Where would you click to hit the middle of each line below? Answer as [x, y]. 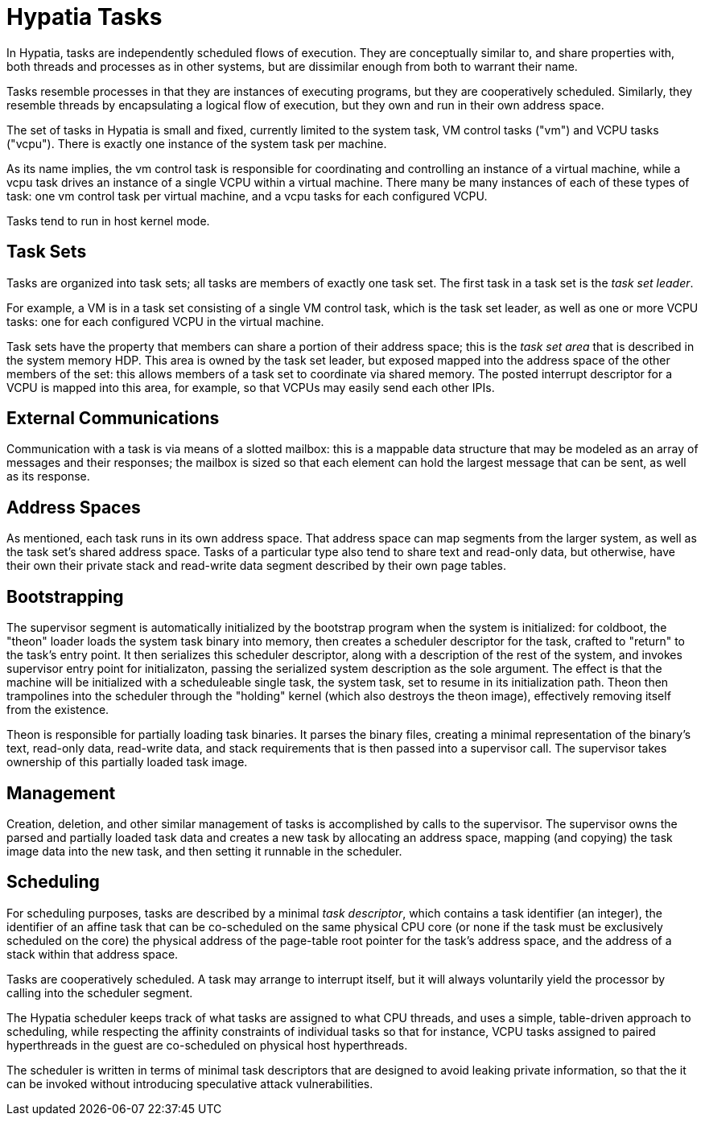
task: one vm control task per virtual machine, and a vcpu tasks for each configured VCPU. [247, 196]
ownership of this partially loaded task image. [127, 762]
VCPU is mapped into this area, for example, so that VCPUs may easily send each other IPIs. [251, 387]
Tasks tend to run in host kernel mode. [108, 221]
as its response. [48, 476]
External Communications [113, 419]
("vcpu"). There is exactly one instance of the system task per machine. [197, 143]
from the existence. [58, 710]
